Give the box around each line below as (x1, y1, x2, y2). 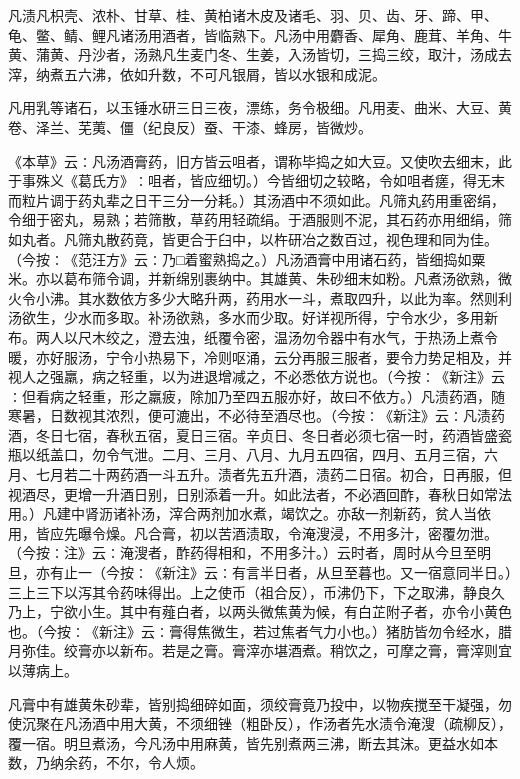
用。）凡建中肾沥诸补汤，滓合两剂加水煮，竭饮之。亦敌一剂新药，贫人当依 (8, 503, 491, 524)
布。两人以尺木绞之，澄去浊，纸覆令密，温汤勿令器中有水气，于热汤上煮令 (8, 326, 498, 347)
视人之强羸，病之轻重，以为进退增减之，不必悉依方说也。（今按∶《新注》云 (8, 366, 505, 387)
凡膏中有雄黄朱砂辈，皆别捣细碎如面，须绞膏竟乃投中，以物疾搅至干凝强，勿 (8, 693, 512, 714)
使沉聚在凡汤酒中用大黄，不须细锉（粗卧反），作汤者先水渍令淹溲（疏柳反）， (8, 713, 512, 734)
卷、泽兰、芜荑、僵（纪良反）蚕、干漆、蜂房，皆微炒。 (8, 116, 372, 137)
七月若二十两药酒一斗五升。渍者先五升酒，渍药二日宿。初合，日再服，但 (35, 464, 512, 485)
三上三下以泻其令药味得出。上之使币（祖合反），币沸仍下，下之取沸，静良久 (8, 581, 505, 602)
